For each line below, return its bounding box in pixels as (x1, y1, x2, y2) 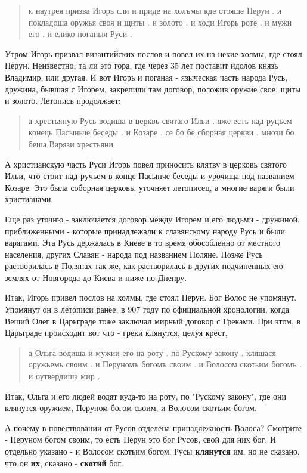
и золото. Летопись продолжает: (5, 94, 121, 107)
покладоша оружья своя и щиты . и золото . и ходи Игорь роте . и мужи (28, 16, 292, 28)
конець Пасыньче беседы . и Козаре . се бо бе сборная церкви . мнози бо (28, 126, 294, 138)
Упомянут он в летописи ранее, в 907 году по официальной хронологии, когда (5, 303, 289, 316)
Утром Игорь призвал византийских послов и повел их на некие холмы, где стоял (5, 47, 302, 60)
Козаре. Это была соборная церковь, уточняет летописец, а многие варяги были (5, 181, 294, 193)
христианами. (5, 193, 54, 205)
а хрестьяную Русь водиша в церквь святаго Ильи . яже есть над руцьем (28, 114, 292, 126)
